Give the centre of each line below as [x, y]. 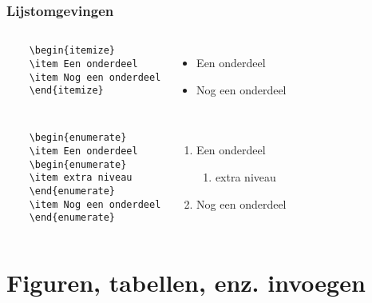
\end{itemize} [66, 91]
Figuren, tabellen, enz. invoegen [186, 283]
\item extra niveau [81, 178]
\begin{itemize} [72, 51]
